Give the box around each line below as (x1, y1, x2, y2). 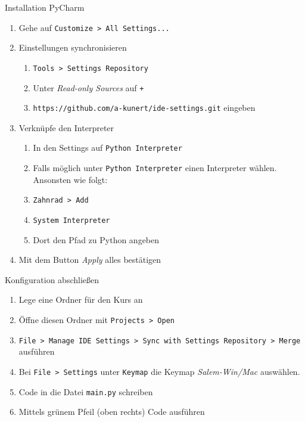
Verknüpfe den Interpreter (18, 121, 114, 134)
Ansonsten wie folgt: (33, 173, 108, 185)
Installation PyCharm (5, 1, 85, 13)
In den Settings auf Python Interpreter (33, 141, 182, 154)
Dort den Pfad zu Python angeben (33, 233, 160, 246)
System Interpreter (33, 216, 110, 225)
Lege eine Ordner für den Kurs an (18, 293, 143, 306)
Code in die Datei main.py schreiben (18, 385, 153, 398)
